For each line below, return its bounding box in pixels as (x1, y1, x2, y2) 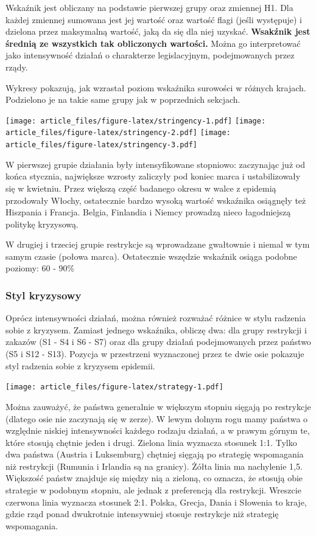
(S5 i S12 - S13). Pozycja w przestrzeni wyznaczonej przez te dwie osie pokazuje (5, 347, 304, 360)
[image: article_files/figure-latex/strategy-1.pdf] (5, 383, 223, 392)
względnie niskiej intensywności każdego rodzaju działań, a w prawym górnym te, (5, 424, 310, 437)
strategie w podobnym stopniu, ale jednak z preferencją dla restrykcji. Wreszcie (5, 484, 301, 496)
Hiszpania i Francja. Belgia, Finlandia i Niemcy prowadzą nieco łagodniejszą (5, 206, 291, 218)
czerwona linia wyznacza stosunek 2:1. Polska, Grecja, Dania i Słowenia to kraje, (5, 495, 307, 508)
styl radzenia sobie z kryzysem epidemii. (5, 359, 155, 372)
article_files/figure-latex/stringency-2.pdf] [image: (5, 128, 231, 137)
